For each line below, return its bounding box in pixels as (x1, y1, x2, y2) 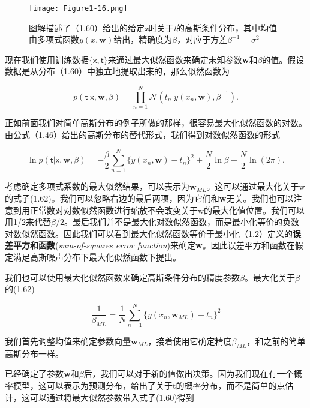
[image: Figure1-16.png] (29, 4, 128, 13)
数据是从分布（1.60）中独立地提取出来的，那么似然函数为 (5, 65, 230, 77)
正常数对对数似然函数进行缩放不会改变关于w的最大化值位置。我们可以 (29, 203, 305, 216)
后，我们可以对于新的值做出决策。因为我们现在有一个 (83, 367, 294, 380)
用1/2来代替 (5, 215, 51, 228)
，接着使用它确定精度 (148, 334, 232, 347)
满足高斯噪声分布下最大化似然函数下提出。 (13, 251, 181, 263)
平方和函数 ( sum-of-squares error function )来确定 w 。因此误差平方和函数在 (13, 239, 295, 251)
